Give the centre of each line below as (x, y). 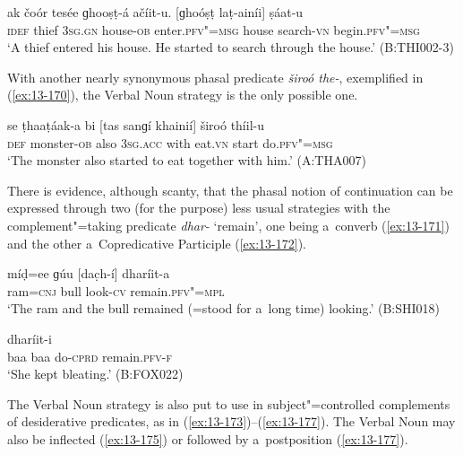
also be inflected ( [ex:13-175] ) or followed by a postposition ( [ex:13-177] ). (208, 438)
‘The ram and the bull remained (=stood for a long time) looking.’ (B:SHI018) (224, 308)
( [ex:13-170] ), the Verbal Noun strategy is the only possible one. (183, 95)
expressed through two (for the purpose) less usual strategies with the (199, 208)
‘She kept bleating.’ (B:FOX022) (95, 374)
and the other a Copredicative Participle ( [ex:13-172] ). (157, 243)
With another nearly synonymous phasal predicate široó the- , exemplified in (215, 77)
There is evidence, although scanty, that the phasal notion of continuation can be (230, 190)
